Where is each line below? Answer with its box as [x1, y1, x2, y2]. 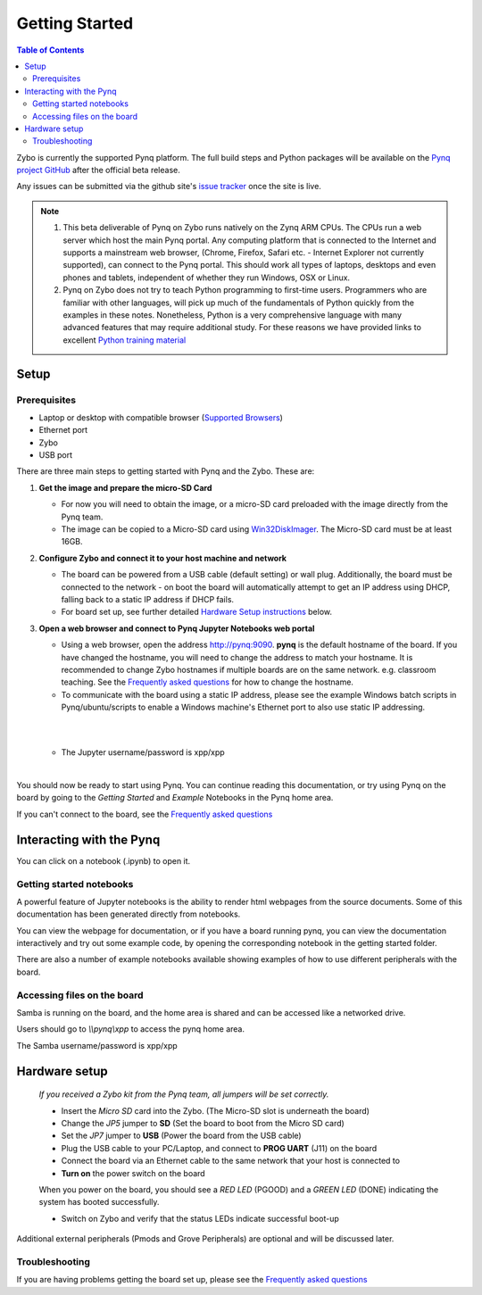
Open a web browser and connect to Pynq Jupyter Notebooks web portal [38, 623, 315, 634]
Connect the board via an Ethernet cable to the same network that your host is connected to [61, 1156, 401, 1166]
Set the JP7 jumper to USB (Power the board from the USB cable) [61, 1130, 303, 1141]
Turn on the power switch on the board [61, 1167, 205, 1178]
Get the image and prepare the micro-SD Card [38, 482, 212, 493]
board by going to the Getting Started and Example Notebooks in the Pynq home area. [16, 793, 334, 803]
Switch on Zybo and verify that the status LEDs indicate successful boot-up [61, 1213, 339, 1224]
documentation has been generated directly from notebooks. [16, 909, 241, 919]
